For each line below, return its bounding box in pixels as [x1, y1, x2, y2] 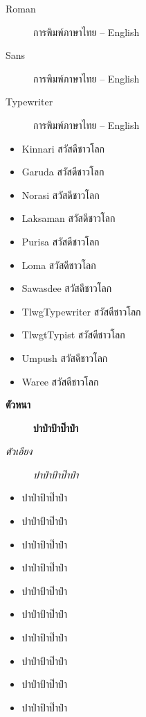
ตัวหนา [6, 397, 31, 412]
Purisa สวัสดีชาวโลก [21, 234, 100, 248]
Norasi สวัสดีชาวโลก [21, 187, 100, 202]
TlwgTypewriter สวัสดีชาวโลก [21, 304, 141, 318]
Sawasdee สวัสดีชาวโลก [21, 281, 112, 295]
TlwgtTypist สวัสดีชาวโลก [21, 327, 125, 342]
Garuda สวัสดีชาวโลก [21, 164, 104, 179]
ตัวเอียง [6, 444, 33, 458]
